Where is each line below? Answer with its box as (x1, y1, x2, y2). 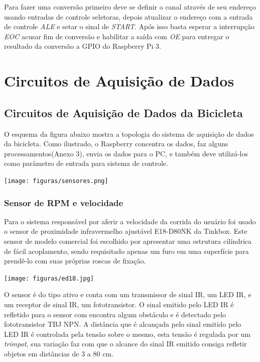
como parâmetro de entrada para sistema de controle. (4, 158, 168, 168)
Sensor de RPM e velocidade (4, 196, 123, 209)
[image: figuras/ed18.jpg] (4, 275, 94, 282)
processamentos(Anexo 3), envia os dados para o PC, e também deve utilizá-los (4, 148, 248, 158)
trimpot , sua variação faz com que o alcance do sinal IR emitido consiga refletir (4, 338, 247, 349)
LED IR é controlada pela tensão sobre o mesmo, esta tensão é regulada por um (4, 328, 250, 339)
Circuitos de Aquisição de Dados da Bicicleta (4, 105, 243, 120)
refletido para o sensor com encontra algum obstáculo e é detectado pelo (4, 309, 226, 319)
